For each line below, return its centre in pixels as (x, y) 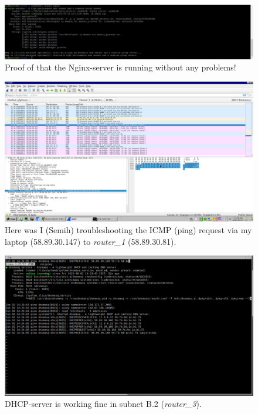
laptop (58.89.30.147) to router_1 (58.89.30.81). (91, 241)
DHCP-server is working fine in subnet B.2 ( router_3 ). (103, 404)
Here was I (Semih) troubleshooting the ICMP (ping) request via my (128, 230)
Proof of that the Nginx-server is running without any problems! (120, 67)
